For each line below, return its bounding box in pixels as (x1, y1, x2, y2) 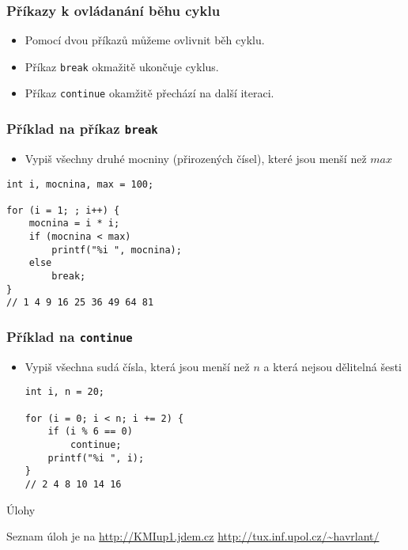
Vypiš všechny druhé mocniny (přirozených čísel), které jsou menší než (25, 150, 367, 166)
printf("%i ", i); (47, 452, 145, 464)
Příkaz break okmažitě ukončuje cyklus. (25, 58, 219, 74)
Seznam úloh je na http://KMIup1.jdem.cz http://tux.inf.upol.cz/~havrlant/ (6, 528, 380, 544)
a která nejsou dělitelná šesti (263, 358, 402, 374)
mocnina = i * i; (28, 218, 120, 229)
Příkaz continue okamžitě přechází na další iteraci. (25, 85, 274, 101)
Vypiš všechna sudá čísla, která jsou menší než (25, 358, 250, 374)
